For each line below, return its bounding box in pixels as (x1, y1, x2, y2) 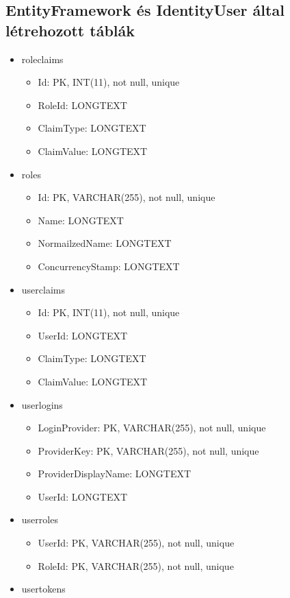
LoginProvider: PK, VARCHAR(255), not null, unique (38, 420, 266, 435)
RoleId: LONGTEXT (38, 97, 127, 112)
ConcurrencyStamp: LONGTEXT (38, 259, 180, 273)
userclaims (21, 282, 65, 296)
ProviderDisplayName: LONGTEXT (38, 466, 192, 481)
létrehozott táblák (5, 19, 135, 40)
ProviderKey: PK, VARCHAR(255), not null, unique (38, 443, 259, 457)
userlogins (21, 397, 63, 411)
